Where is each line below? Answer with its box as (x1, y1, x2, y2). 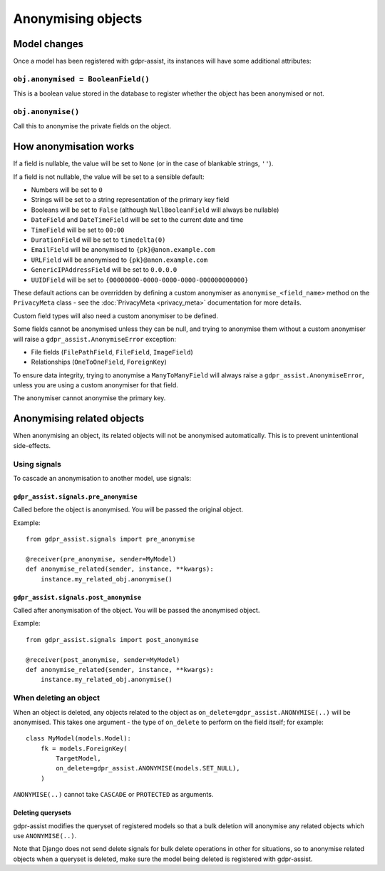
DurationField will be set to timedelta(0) (31, 235, 166, 244)
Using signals (13, 459, 62, 469)
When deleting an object (13, 693, 100, 703)
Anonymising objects (13, 11, 143, 26)
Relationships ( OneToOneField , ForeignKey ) (31, 357, 167, 367)
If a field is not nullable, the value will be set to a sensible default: (13, 172, 205, 181)
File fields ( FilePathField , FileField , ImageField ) (31, 347, 194, 356)
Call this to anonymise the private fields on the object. (13, 122, 172, 131)
